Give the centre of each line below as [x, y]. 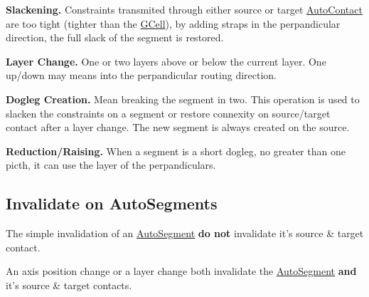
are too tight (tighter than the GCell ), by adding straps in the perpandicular [173, 23]
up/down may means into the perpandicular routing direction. [141, 75]
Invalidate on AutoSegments [112, 203]
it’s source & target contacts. [69, 285]
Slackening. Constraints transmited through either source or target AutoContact [184, 9]
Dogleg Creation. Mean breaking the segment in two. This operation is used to [183, 99]
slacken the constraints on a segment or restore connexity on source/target [168, 113]
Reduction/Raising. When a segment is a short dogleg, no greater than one [176, 151]
